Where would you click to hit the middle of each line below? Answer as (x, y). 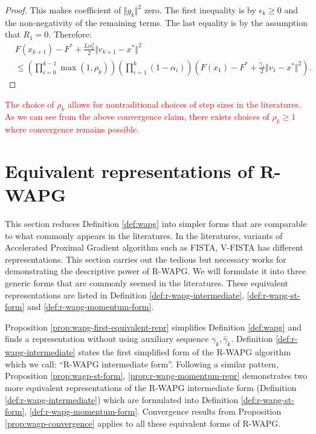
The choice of (30, 104)
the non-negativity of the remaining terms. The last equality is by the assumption (156, 22)
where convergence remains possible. (72, 129)
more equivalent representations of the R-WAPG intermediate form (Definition (151, 387)
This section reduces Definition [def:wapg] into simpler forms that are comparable (156, 224)
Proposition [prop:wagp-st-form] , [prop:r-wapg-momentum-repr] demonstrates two (156, 376)
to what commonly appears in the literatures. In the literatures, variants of (144, 235)
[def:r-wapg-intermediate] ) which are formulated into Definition (122, 399)
